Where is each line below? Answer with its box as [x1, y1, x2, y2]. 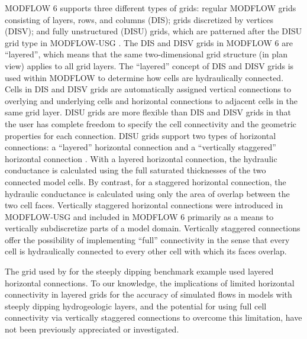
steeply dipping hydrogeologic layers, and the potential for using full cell [5, 299, 267, 312]
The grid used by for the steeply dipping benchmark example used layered [5, 265, 274, 277]
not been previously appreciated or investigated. [5, 323, 179, 335]
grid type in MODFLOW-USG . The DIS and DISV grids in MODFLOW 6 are [5, 36, 293, 49]
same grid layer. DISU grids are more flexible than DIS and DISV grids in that [5, 106, 292, 118]
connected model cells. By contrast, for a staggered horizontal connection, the [5, 175, 286, 188]
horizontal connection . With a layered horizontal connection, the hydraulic [5, 152, 277, 164]
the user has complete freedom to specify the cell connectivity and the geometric [5, 117, 297, 130]
